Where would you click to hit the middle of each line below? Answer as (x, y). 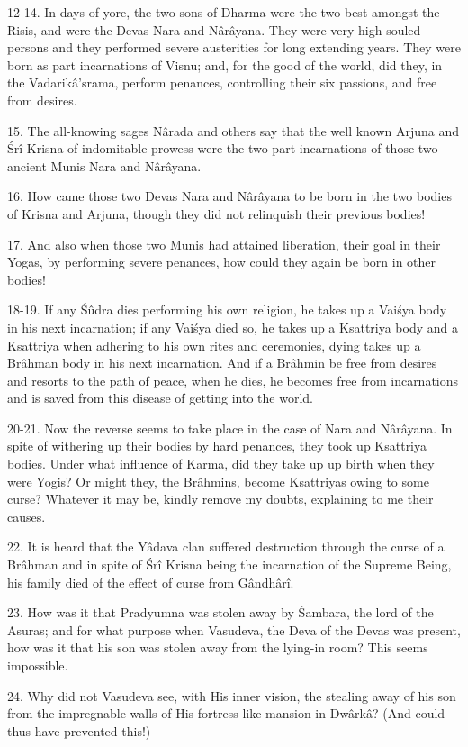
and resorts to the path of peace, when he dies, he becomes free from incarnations (233, 380)
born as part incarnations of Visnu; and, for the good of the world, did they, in (225, 64)
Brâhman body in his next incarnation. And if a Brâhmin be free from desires (222, 363)
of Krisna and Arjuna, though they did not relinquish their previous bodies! (216, 213)
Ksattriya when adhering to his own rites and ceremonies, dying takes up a (214, 345)
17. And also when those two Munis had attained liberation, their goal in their (224, 244)
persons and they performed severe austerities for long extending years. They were (234, 47)
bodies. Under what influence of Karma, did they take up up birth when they (221, 464)
